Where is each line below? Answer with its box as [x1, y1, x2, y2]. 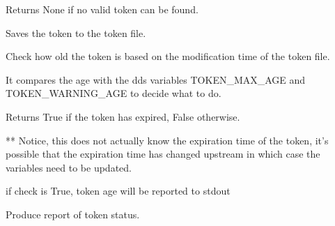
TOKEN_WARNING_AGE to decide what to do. [6, 86, 221, 100]
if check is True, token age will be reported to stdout [6, 183, 231, 198]
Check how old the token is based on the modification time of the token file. [6, 49, 330, 63]
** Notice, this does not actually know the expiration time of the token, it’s [6, 133, 329, 147]
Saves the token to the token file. [6, 25, 146, 40]
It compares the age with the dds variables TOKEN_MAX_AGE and [6, 72, 306, 86]
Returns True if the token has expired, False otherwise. [6, 109, 240, 123]
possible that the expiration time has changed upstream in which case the [6, 146, 320, 161]
